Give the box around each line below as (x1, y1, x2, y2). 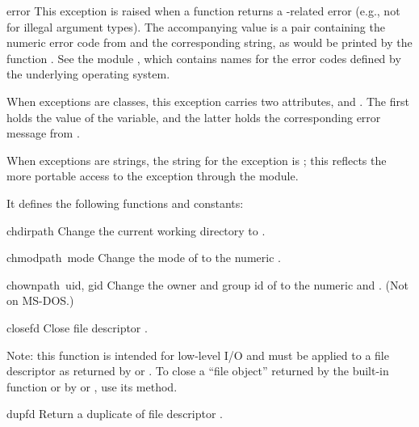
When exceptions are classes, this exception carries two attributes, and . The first (6, 92, 409, 109)
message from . (6, 125, 80, 142)
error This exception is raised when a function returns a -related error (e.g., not (6, 2, 400, 19)
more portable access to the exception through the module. (6, 167, 299, 184)
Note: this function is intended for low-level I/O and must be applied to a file (6, 346, 389, 363)
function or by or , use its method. (6, 378, 178, 395)
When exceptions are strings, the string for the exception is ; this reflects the (6, 151, 387, 168)
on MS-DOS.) (6, 292, 74, 309)
